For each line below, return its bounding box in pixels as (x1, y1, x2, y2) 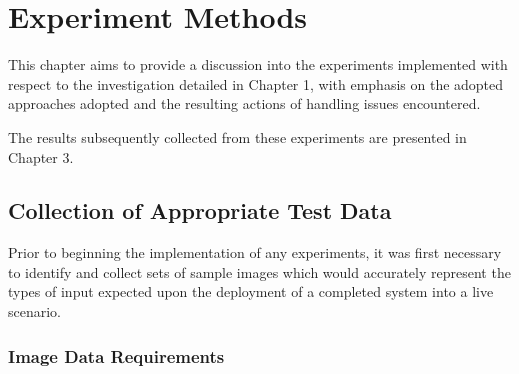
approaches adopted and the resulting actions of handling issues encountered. (8, 93, 481, 114)
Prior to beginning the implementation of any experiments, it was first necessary (8, 242, 502, 263)
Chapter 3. (8, 146, 74, 167)
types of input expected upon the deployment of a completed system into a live (8, 281, 494, 302)
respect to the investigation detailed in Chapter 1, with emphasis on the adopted (8, 73, 504, 94)
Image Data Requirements (8, 343, 225, 368)
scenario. (8, 301, 62, 322)
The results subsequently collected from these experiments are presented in (8, 126, 467, 147)
